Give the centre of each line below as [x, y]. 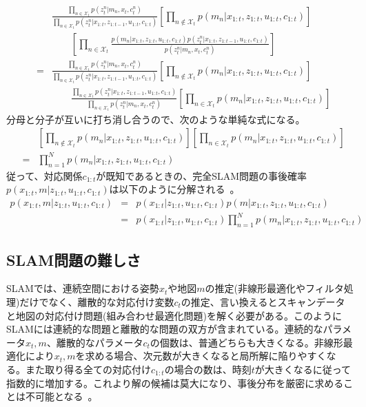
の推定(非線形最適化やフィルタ [274, 288]
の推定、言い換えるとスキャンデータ [263, 301]
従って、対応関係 [44, 175]
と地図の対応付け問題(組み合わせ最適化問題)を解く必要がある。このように [174, 315]
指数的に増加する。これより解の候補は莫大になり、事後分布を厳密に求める [175, 383]
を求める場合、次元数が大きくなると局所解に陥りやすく [201, 356]
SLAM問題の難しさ [74, 259]
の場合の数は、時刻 [208, 369]
